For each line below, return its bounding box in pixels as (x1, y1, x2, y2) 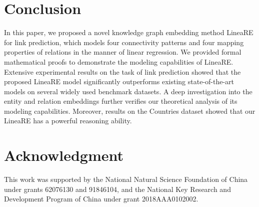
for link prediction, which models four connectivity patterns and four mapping (4, 37, 244, 47)
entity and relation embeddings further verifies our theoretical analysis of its (4, 96, 237, 106)
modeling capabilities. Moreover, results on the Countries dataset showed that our (4, 105, 255, 116)
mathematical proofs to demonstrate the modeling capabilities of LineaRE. (4, 56, 233, 67)
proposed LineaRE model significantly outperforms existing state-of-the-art (4, 76, 234, 87)
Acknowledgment (4, 145, 123, 165)
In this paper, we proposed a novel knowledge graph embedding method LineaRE (4, 27, 253, 38)
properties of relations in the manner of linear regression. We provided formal (4, 47, 241, 57)
